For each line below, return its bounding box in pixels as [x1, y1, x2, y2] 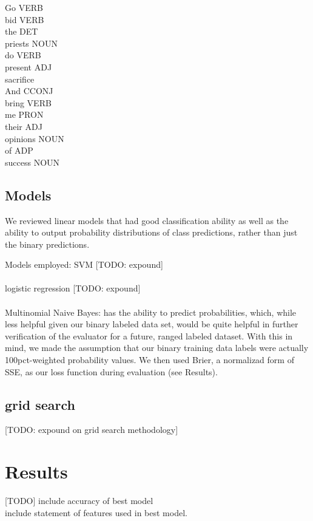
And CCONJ [5, 84, 53, 97]
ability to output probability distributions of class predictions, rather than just [5, 226, 298, 239]
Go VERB [5, 1, 43, 13]
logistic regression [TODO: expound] [5, 282, 141, 295]
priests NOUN [5, 36, 58, 49]
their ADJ [5, 120, 42, 132]
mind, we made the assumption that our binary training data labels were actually [5, 341, 309, 354]
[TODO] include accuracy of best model [5, 494, 153, 507]
